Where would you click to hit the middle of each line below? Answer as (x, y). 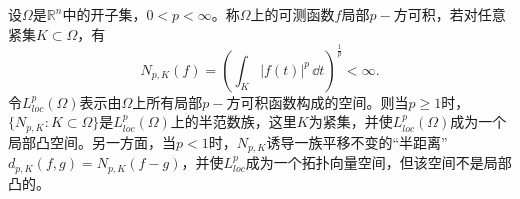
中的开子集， (104, 14)
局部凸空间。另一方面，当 (92, 141)
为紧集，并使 (350, 121)
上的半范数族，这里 (233, 121)
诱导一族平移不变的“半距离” (357, 141)
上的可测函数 (292, 14)
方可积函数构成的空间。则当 (317, 101)
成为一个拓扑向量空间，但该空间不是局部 (378, 162)
